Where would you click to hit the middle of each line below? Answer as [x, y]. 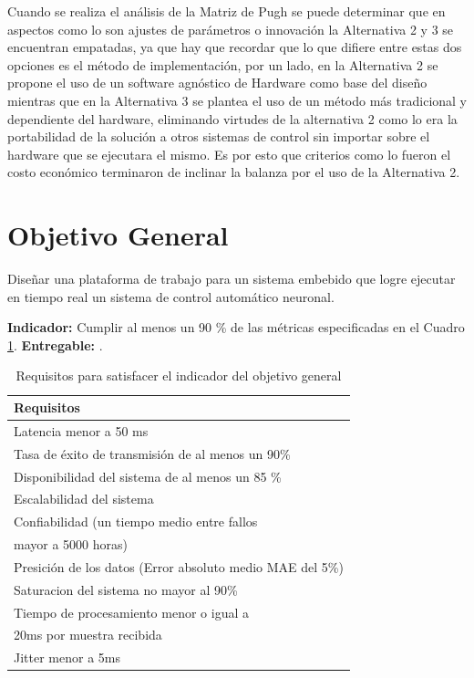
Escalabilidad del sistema [84, 499]
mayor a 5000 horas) [71, 544]
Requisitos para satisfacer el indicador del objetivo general [179, 376]
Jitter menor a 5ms [67, 657]
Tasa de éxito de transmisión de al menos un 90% [152, 453]
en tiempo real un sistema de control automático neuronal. [171, 296]
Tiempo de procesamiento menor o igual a [131, 612]
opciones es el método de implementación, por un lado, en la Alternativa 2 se [223, 64]
